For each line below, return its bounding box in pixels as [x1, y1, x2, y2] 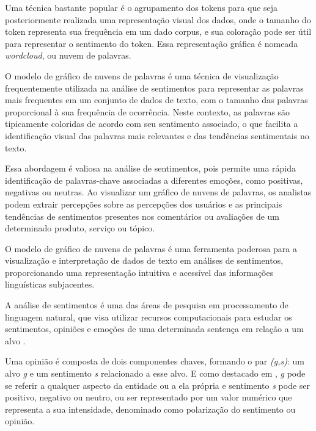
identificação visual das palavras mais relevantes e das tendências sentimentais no [5, 129, 309, 142]
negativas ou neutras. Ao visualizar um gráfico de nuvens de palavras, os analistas [5, 186, 312, 198]
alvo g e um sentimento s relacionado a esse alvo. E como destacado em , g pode [5, 367, 306, 380]
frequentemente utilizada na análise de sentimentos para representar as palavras [5, 81, 304, 94]
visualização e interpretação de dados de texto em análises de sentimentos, [5, 254, 284, 267]
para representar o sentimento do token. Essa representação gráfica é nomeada [5, 37, 298, 49]
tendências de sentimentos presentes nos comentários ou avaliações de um [5, 209, 279, 222]
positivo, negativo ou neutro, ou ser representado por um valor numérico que [5, 391, 292, 404]
